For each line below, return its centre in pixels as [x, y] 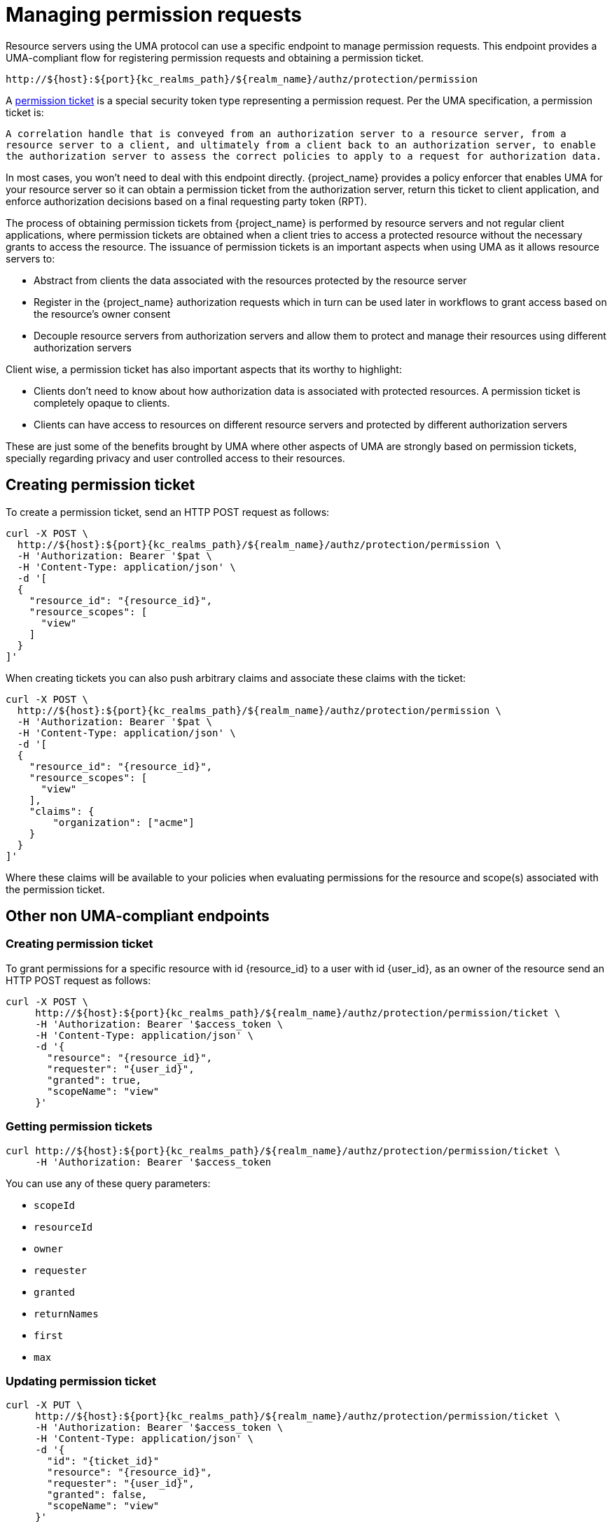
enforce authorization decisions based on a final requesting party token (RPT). [186, 201]
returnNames [66, 1314]
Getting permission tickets [79, 1127]
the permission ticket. [55, 889]
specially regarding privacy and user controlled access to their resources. [175, 458]
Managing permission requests [154, 15]
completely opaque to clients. [102, 402]
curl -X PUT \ [44, 1405]
